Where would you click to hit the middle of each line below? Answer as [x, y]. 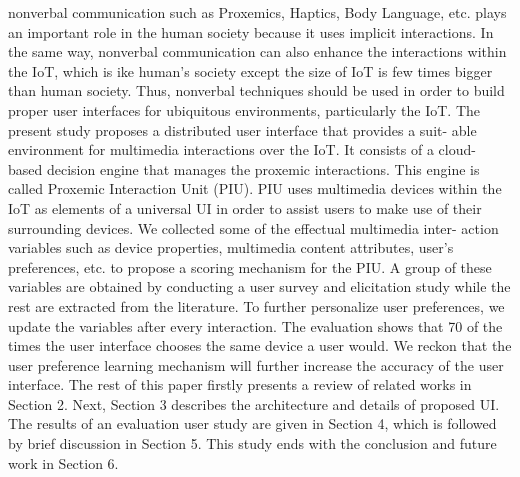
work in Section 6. [63, 462]
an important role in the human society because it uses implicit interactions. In [251, 31]
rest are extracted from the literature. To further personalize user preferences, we [256, 305]
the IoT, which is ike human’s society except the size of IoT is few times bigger [250, 70]
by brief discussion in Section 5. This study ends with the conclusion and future [252, 443]
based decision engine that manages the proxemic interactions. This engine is [244, 168]
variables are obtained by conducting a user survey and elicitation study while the [259, 286]
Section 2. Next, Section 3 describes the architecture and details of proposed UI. [254, 403]
